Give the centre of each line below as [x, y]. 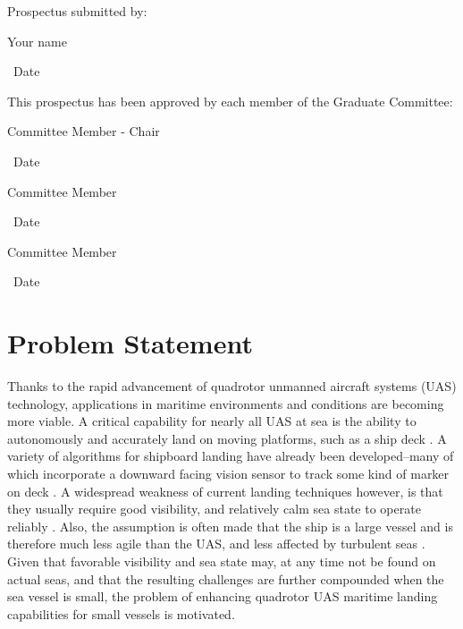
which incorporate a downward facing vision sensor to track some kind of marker [228, 474]
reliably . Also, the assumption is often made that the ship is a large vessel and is [230, 526]
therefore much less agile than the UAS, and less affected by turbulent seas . [216, 544]
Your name [37, 41]
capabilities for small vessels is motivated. [121, 613]
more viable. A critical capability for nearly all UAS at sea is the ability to [212, 421]
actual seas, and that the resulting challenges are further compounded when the [226, 578]
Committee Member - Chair [84, 131]
